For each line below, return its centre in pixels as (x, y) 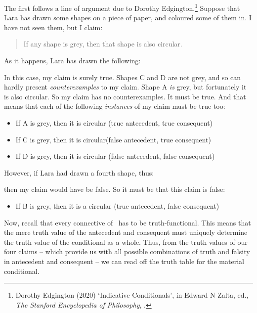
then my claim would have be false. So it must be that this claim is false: (115, 189)
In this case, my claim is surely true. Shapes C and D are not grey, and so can (123, 77)
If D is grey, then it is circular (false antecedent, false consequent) (115, 156)
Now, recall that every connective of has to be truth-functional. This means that (128, 222)
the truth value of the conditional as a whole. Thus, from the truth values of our (126, 242)
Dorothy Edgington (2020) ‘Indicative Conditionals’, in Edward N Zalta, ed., (132, 295)
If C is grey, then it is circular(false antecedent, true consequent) (113, 139)
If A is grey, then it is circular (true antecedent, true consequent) (114, 123)
